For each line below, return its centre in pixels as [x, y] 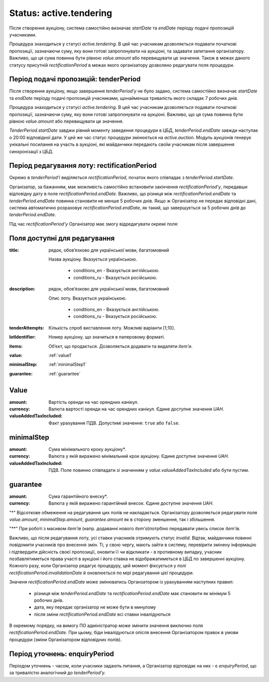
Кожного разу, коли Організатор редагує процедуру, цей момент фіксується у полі [98, 566]
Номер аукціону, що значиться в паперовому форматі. [107, 337]
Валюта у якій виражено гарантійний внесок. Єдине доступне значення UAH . [131, 503]
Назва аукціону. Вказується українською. [93, 259]
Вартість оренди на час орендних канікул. [94, 402]
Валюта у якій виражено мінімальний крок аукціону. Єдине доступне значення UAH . [139, 456]
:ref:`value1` [61, 355]
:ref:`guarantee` [65, 373]
